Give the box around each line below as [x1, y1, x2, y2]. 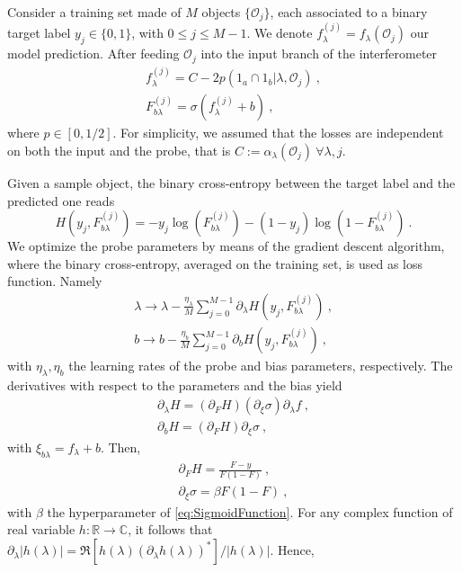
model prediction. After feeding [7, 44, 180, 63]
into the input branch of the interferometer [200, 44, 438, 63]
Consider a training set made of [7, 3, 182, 21]
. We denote [246, 23, 313, 42]
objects [201, 3, 241, 21]
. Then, [100, 437, 141, 456]
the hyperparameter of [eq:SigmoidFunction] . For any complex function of [47, 502, 453, 521]
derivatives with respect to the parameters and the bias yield [7, 375, 342, 394]
